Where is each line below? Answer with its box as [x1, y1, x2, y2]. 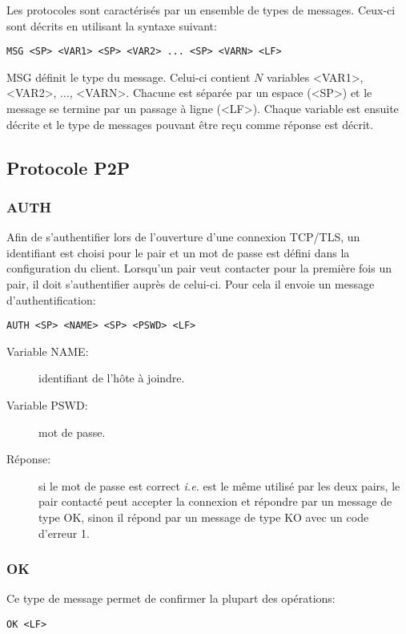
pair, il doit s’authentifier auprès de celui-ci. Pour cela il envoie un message [6, 276, 375, 292]
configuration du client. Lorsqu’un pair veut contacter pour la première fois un [6, 260, 392, 277]
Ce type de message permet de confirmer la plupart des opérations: [6, 590, 336, 607]
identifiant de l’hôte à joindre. [38, 369, 185, 386]
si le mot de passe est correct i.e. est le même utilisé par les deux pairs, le [38, 477, 400, 494]
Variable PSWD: [6, 397, 88, 414]
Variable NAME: [6, 342, 89, 359]
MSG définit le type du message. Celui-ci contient [6, 68, 251, 85]
